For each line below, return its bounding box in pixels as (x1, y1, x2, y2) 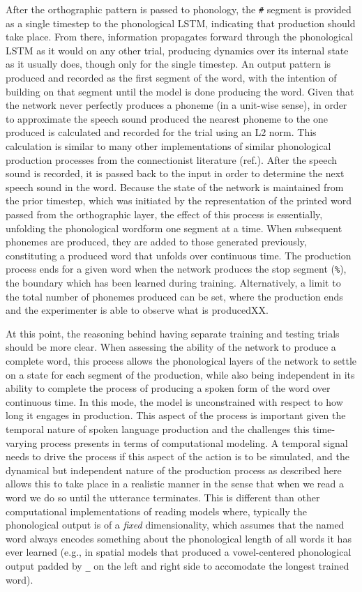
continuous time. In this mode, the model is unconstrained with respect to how (6, 394, 343, 409)
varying (6, 435, 38, 450)
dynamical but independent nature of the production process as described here (6, 462, 342, 477)
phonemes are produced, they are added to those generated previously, (6, 234, 307, 249)
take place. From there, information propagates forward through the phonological (6, 29, 353, 44)
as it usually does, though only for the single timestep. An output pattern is (6, 56, 331, 71)
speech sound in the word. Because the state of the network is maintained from (6, 179, 344, 194)
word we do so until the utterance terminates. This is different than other (6, 489, 320, 504)
